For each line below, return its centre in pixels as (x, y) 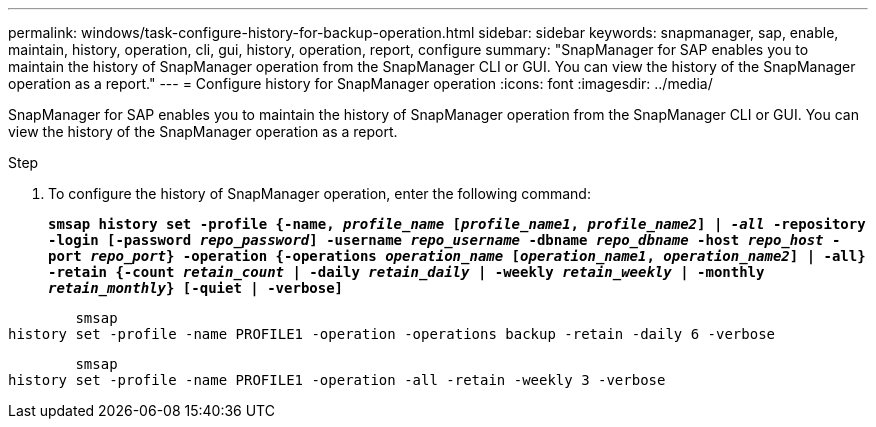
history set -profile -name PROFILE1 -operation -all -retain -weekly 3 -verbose (337, 380)
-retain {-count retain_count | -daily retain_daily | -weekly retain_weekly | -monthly (406, 272)
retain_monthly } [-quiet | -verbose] (196, 288)
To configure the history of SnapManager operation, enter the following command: (319, 193)
